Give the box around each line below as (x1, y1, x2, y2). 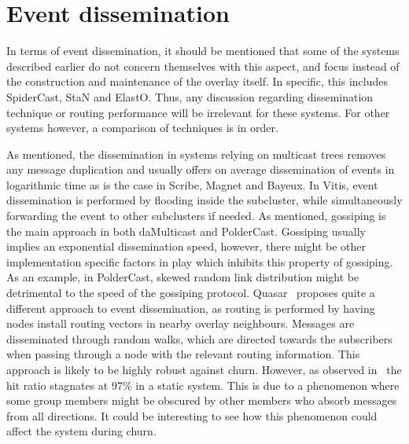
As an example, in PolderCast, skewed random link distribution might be (6, 269, 359, 285)
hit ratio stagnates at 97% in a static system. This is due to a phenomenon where (6, 376, 400, 393)
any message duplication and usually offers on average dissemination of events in (6, 161, 395, 178)
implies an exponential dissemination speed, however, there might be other (6, 238, 366, 255)
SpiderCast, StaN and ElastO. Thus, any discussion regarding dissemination (6, 88, 374, 105)
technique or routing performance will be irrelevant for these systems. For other (6, 104, 390, 120)
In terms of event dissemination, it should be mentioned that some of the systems (6, 42, 400, 59)
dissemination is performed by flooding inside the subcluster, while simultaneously (6, 192, 403, 208)
